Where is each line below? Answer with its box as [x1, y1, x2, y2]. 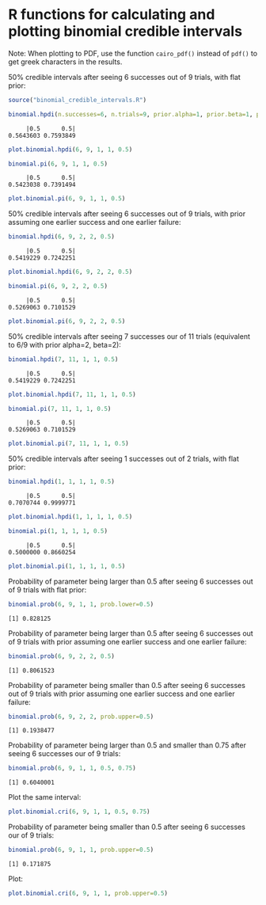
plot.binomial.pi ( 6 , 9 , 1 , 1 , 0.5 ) [8, 195, 126, 203]
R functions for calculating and [8, 6, 215, 24]
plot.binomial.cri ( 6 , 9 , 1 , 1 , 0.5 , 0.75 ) [8, 808, 150, 816]
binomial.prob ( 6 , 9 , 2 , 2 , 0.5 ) [8, 652, 115, 660]
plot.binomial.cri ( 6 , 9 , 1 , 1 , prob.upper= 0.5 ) [8, 889, 169, 898]
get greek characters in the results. [8, 57, 123, 67]
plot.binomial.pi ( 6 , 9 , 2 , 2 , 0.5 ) [8, 317, 126, 325]
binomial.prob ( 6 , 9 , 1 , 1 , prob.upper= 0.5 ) [8, 846, 154, 854]
